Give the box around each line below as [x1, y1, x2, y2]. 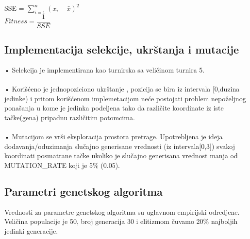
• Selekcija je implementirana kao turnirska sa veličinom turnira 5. [4, 65, 205, 75]
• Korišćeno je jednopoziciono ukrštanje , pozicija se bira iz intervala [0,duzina [4, 84, 240, 94]
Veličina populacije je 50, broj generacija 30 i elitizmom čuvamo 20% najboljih [4, 216, 238, 226]
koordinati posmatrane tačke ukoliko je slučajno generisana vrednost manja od [4, 150, 238, 161]
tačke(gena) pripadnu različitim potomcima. [4, 112, 135, 123]
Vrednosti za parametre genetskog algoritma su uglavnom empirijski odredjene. [4, 206, 240, 217]
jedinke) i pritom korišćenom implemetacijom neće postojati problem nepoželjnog [4, 93, 246, 103]
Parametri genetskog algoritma [4, 184, 163, 199]
